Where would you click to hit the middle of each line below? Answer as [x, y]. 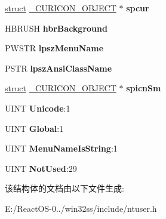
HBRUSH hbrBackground [56, 28]
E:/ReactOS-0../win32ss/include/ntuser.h [81, 208]
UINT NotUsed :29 [41, 168]
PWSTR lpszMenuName [54, 48]
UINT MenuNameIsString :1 [61, 148]
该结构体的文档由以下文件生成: [64, 188]
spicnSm [144, 88]
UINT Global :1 [34, 128]
